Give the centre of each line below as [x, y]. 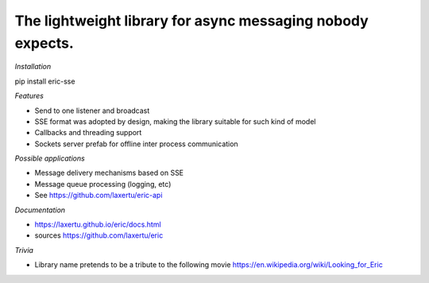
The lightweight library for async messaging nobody [191, 21]
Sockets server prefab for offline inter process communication [136, 144]
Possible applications [50, 158]
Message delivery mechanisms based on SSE [109, 173]
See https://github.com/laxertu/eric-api [99, 196]
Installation [33, 67]
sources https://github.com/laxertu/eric [99, 235]
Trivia [24, 250]
